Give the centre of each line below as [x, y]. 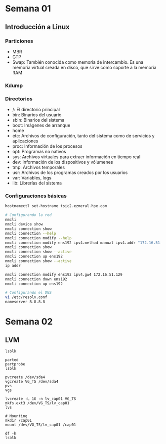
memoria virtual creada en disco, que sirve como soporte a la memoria [84, 67]
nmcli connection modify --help [38, 238]
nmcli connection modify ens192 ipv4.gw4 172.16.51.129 [64, 274]
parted [12, 360]
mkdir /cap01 [19, 421]
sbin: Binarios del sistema [38, 120]
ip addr [13, 266]
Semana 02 [29, 322]
